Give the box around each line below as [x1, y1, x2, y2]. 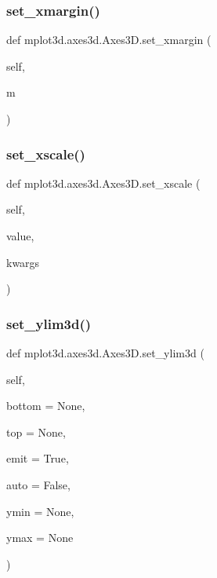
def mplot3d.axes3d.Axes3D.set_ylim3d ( [6, 345, 204, 360]
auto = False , [6, 476, 71, 492]
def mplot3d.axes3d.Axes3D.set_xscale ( [6, 174, 201, 191]
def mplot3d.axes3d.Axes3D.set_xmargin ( [6, 31, 212, 48]
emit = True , [6, 450, 69, 466]
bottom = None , [6, 397, 85, 414]
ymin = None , [6, 503, 74, 519]
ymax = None [6, 529, 74, 546]
